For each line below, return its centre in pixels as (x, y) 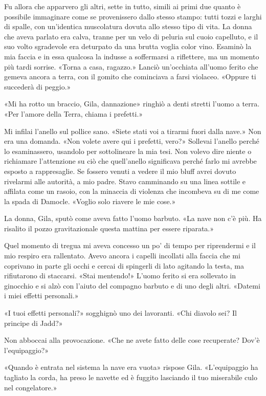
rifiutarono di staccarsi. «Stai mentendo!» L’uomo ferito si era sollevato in (120, 276)
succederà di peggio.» (38, 86)
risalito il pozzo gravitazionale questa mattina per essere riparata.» (109, 228)
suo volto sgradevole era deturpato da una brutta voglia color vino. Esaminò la (128, 46)
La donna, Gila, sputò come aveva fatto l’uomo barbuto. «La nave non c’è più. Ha (133, 218)
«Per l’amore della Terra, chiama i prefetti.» (74, 113)
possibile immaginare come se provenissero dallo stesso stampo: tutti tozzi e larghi (133, 16)
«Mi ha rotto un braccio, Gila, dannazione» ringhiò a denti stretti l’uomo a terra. (132, 104)
